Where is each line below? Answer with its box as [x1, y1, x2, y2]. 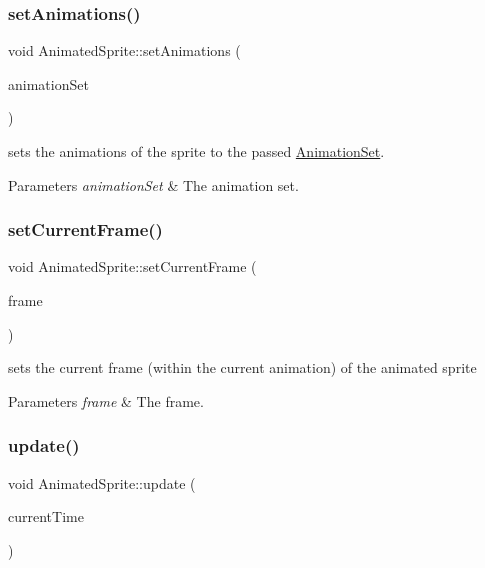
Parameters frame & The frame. [8, 390, 204, 411]
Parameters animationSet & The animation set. [8, 174, 299, 195]
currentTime [8, 506, 84, 527]
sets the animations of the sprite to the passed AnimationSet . [8, 141, 385, 161]
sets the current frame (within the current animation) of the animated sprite [8, 357, 477, 378]
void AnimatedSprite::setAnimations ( [8, 40, 241, 61]
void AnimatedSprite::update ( [8, 472, 196, 493]
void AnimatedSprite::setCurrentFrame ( [8, 256, 257, 277]
